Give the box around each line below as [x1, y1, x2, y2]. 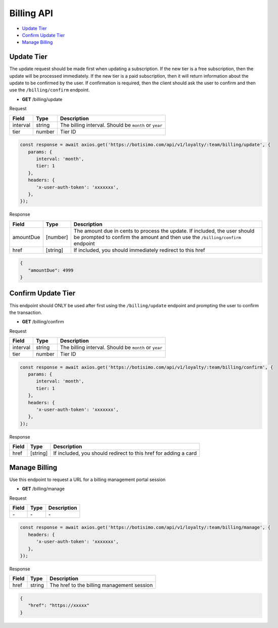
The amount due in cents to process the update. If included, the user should [73, 227, 255, 234]
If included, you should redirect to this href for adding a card [53, 450, 197, 457]
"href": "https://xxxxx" [28, 603, 89, 608]
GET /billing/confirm [22, 319, 64, 325]
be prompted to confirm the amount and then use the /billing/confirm [73, 233, 241, 240]
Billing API [9, 8, 53, 19]
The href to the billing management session [50, 582, 153, 589]
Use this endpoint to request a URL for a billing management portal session [9, 476, 166, 482]
